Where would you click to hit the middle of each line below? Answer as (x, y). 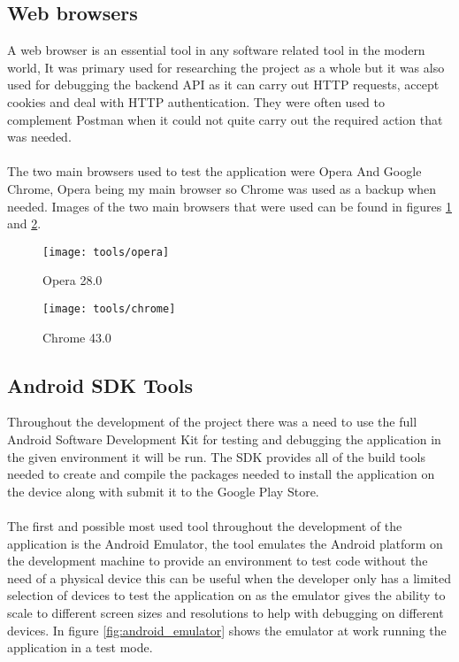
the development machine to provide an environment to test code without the (218, 561)
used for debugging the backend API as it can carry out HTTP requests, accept (223, 85)
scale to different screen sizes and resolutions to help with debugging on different (226, 612)
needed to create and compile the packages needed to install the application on (221, 474)
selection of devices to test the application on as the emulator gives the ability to (226, 595)
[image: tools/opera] (106, 252)
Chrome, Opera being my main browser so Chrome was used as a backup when (222, 188)
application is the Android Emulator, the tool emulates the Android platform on (225, 543)
